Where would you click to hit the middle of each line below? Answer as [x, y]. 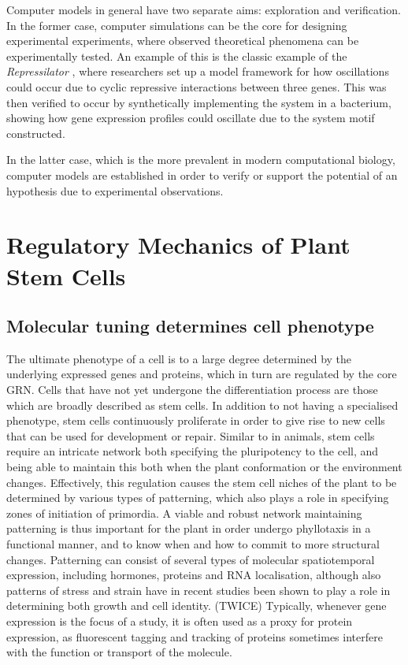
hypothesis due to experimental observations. [115, 190]
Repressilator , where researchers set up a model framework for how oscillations [198, 71]
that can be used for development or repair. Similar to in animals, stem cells [191, 435]
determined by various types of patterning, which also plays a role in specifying [198, 498]
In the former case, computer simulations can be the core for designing [177, 25]
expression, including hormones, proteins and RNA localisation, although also [194, 575]
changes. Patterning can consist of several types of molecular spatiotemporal [191, 559]
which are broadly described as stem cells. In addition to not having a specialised [202, 405]
